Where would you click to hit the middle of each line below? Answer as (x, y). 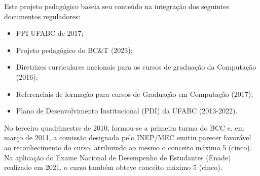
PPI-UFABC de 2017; (50, 33)
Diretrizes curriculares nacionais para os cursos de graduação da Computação (136, 67)
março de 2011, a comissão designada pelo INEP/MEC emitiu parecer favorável (128, 137)
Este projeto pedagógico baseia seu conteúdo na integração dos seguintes (117, 6)
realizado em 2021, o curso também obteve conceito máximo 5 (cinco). (113, 167)
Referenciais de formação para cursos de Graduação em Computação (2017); (135, 94)
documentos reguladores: (42, 16)
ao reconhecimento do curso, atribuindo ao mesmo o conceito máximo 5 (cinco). (128, 147)
